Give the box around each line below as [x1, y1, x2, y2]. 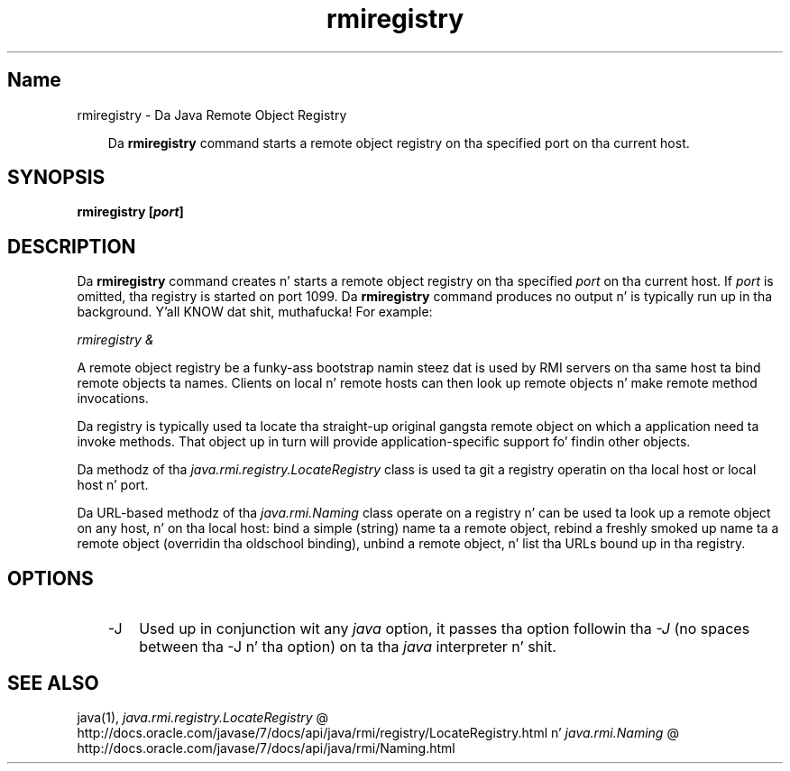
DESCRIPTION [7, 234, 136, 258]
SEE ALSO [7, 671, 99, 694]
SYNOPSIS [7, 166, 106, 189]
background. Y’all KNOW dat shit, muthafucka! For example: [77, 304, 433, 320]
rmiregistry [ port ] [77, 204, 184, 220]
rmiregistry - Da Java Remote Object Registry [77, 106, 347, 123]
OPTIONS [7, 566, 94, 590]
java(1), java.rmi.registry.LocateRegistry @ [77, 709, 329, 725]
